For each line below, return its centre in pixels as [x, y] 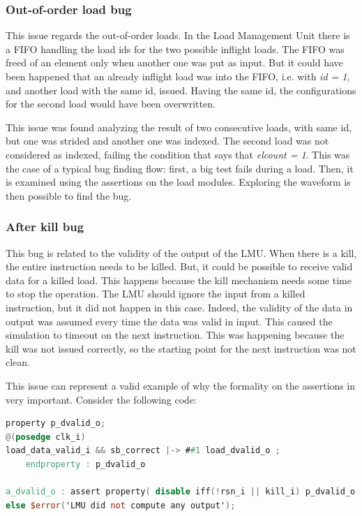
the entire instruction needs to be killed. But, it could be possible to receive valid [179, 266]
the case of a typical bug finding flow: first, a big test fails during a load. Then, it [180, 168]
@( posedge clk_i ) [46, 437]
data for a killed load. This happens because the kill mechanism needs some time [179, 280]
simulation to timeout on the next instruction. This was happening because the [175, 335]
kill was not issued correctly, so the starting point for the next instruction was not [181, 348]
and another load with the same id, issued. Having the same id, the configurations [181, 90]
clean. [18, 362]
